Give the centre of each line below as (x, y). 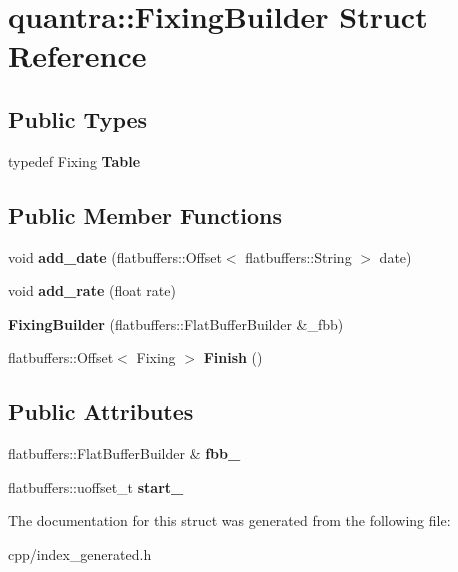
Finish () (233, 357)
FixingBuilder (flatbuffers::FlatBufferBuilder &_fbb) (176, 323)
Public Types (78, 118)
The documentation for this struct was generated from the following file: (229, 520)
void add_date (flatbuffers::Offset (115, 256)
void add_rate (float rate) (92, 290)
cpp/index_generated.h (80, 553)
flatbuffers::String (298, 256)
